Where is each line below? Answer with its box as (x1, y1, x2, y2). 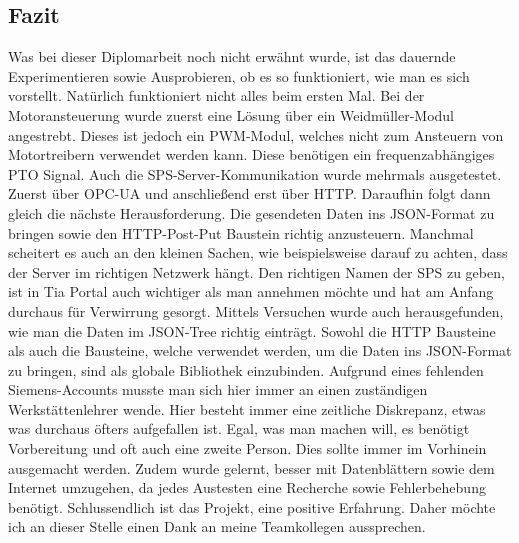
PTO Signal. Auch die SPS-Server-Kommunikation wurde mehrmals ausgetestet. (8, 163, 502, 184)
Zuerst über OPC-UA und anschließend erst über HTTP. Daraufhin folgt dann (8, 183, 491, 204)
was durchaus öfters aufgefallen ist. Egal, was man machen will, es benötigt (8, 418, 470, 439)
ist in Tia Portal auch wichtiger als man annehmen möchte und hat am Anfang (8, 281, 494, 302)
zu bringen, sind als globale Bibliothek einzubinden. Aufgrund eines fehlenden (8, 359, 484, 380)
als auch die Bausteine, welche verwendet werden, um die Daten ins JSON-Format (8, 340, 512, 361)
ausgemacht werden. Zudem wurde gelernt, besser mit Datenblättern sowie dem (8, 457, 495, 478)
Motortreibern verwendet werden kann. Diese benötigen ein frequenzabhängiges (8, 144, 495, 165)
